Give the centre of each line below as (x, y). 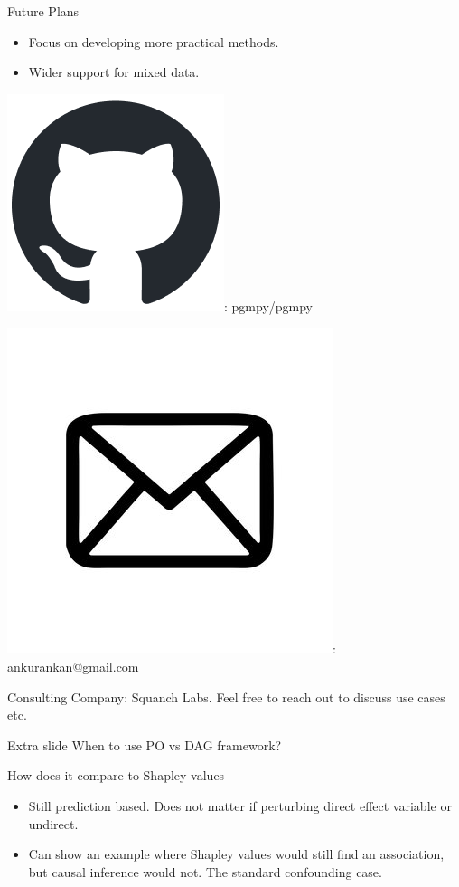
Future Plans (43, 11)
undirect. (53, 823)
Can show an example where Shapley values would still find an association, (236, 854)
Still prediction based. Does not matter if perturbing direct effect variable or (240, 805)
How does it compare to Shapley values (116, 775)
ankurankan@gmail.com (73, 666)
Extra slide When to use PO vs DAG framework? (145, 744)
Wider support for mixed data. (114, 72)
